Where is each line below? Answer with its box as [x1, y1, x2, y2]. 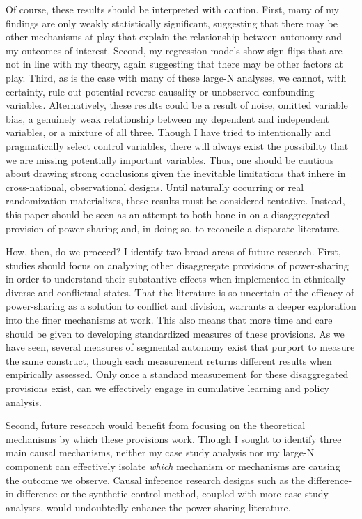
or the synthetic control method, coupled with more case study [60, 486, 329, 501]
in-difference [6, 486, 58, 501]
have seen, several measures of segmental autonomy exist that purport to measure [6, 340, 355, 354]
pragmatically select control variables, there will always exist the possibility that [6, 138, 349, 153]
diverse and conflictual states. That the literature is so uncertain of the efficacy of [6, 285, 354, 299]
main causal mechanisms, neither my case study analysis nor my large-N [6, 445, 315, 460]
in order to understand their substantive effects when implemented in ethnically [6, 271, 346, 286]
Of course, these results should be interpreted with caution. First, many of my [6, 2, 339, 16]
